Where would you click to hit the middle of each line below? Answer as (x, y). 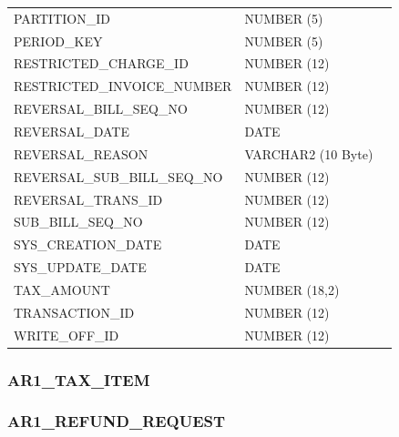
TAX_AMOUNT (62, 289)
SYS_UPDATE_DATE (80, 267)
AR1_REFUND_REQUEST (117, 421)
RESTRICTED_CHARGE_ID (101, 63)
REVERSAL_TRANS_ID (88, 199)
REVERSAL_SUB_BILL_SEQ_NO (118, 176)
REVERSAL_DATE (72, 131)
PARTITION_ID (62, 18)
